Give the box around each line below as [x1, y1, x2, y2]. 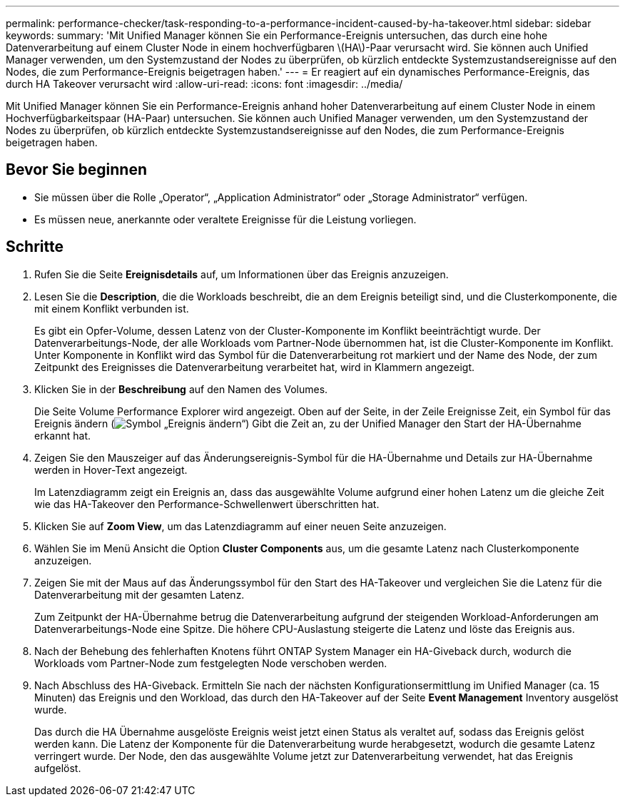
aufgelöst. [34, 761, 81, 774]
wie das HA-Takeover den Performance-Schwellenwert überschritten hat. [34, 497, 380, 510]
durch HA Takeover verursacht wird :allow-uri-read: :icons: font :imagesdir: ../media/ [6, 78, 403, 90]
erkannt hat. [34, 429, 91, 442]
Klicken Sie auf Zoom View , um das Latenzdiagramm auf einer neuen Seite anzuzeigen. [34, 519, 447, 532]
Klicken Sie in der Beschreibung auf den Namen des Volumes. [34, 382, 328, 395]
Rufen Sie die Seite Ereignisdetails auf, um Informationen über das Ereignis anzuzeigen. [34, 268, 449, 280]
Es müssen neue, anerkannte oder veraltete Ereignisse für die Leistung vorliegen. [34, 213, 417, 225]
